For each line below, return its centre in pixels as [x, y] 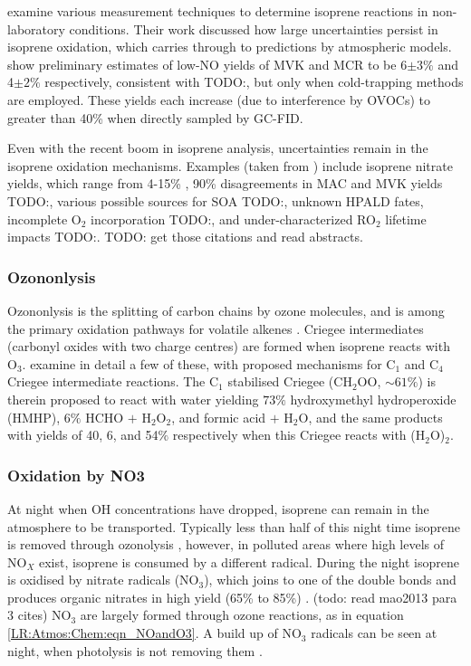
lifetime [406, 219]
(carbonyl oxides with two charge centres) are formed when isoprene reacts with [229, 346]
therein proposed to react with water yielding [133, 399]
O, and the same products [370, 417]
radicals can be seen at [374, 633]
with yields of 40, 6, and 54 [83, 435]
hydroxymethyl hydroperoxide [373, 399]
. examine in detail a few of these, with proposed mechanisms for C [209, 363]
